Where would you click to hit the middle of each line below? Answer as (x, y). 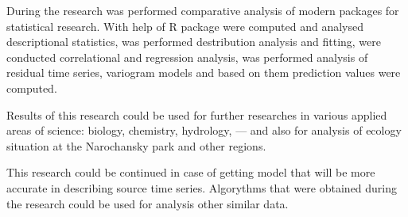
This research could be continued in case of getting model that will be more (191, 172)
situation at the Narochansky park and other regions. (136, 145)
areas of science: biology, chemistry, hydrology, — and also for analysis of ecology (204, 130)
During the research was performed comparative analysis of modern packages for (203, 10)
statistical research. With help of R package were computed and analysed (185, 26)
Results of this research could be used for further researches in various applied (197, 114)
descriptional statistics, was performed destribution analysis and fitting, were (194, 42)
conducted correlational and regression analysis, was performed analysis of (187, 57)
